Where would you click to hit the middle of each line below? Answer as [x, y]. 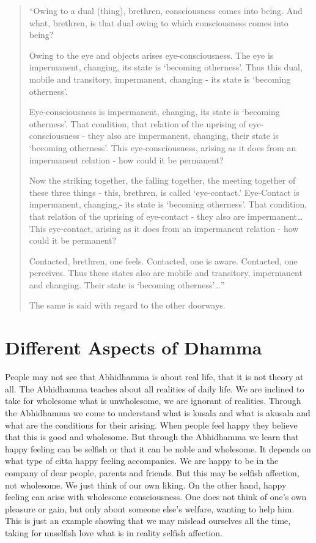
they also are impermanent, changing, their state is [183, 136]
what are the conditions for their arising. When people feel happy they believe [151, 425]
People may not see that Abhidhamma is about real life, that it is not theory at [154, 377]
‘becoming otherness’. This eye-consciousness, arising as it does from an [163, 147]
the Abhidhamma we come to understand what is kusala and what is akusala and [158, 412]
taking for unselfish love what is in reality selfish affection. [114, 532]
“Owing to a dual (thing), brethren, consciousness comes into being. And [166, 10]
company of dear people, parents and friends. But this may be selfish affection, [152, 472]
